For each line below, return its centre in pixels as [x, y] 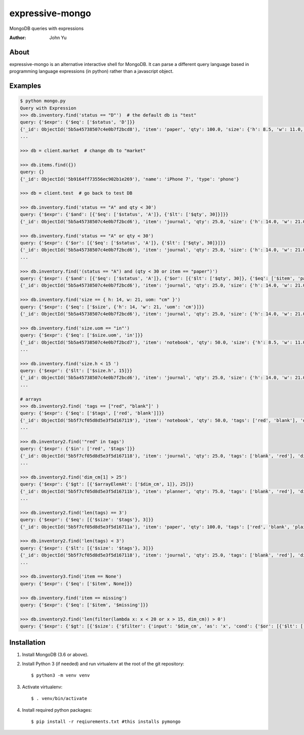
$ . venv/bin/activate [59, 698]
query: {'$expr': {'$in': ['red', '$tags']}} [78, 449]
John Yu [58, 38]
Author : [18, 38]
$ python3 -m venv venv [61, 675]
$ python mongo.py [43, 101]
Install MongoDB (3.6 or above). [55, 654]
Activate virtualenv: [42, 687]
